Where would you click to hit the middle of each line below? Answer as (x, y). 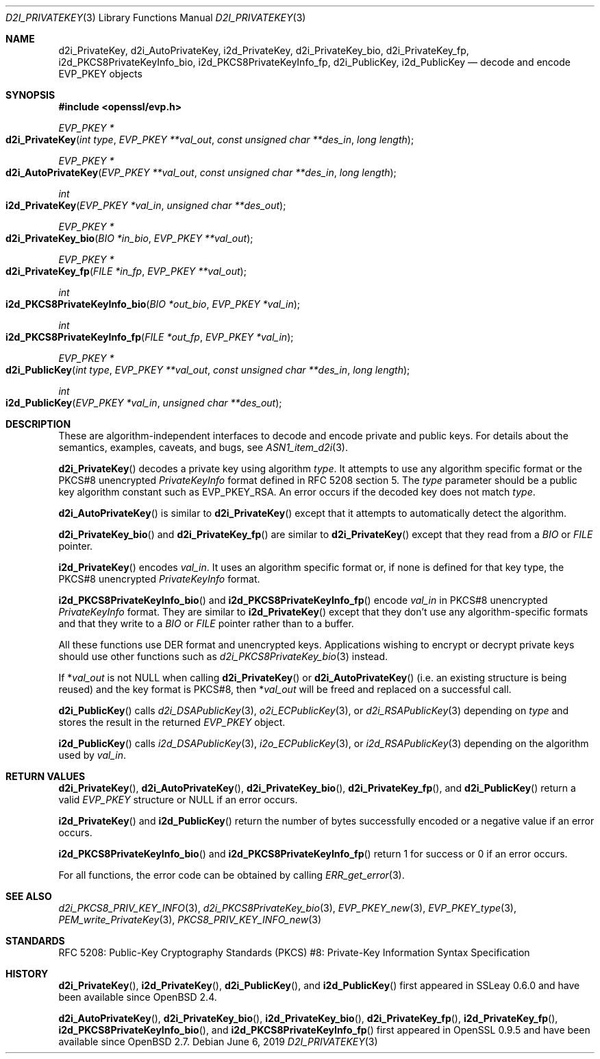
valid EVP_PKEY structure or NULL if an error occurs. (178, 800)
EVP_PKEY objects (100, 74)
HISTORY (27, 974)
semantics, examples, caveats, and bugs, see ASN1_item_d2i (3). (203, 447)
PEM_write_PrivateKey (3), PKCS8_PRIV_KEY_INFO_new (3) (190, 920)
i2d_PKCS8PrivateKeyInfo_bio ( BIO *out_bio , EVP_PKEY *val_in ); (153, 304)
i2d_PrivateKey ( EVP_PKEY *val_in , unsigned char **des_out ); (146, 205)
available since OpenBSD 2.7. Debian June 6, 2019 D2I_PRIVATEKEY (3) (218, 1042)
